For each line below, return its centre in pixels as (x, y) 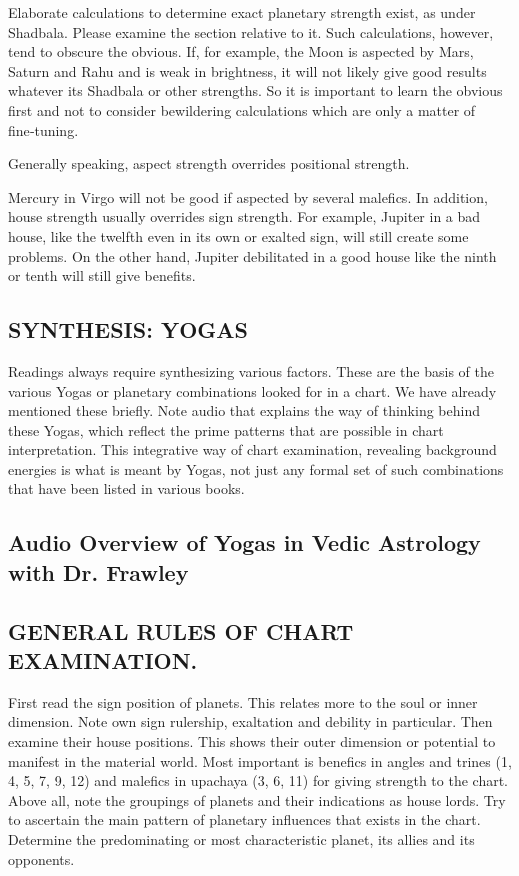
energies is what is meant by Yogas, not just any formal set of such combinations (256, 468)
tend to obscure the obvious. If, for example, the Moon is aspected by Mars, (241, 51)
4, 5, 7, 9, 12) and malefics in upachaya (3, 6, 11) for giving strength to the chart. (258, 780)
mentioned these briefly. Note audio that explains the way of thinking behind (244, 410)
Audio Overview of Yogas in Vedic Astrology (244, 542)
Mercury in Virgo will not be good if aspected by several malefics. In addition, (248, 196)
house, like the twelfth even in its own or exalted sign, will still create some (238, 235)
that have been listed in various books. (126, 488)
